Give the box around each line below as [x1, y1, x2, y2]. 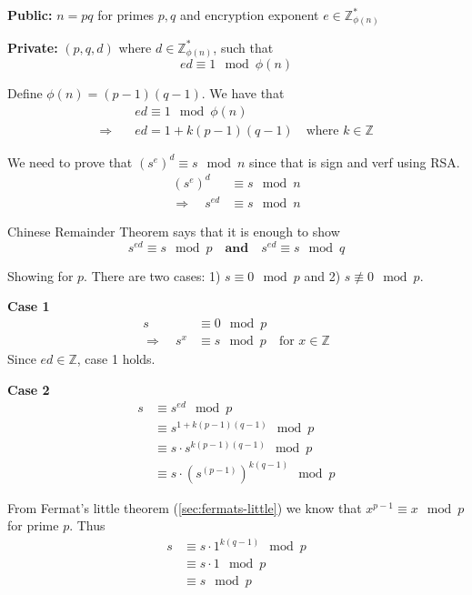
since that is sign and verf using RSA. [249, 152, 460, 171]
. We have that [201, 84, 285, 103]
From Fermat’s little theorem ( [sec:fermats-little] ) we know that [7, 498, 362, 517]
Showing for [7, 266, 74, 285]
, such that [213, 37, 274, 56]
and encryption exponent [180, 5, 319, 24]
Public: [7, 5, 53, 24]
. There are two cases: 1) [84, 266, 221, 285]
